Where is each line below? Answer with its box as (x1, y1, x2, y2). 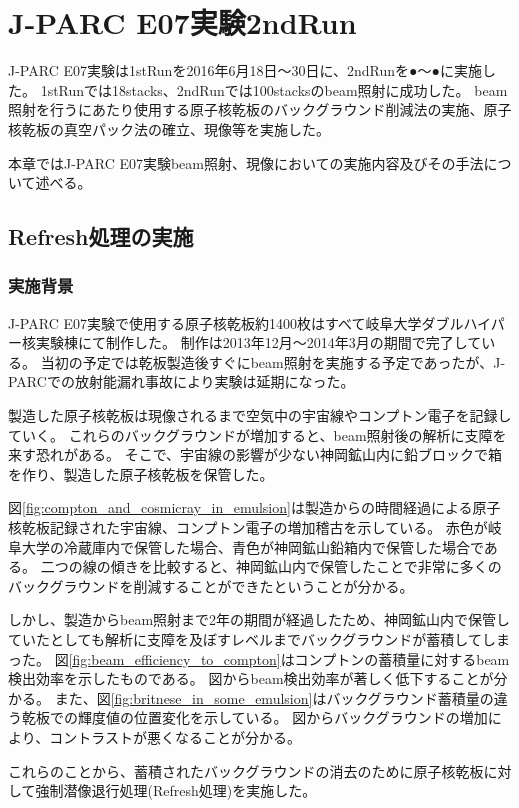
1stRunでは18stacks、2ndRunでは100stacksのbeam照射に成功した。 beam (40, 79, 508, 100)
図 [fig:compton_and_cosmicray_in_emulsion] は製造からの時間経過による (8, 497, 473, 518)
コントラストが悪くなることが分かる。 (49, 726, 301, 747)
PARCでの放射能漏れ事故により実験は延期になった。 (8, 371, 355, 392)
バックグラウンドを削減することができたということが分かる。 (8, 575, 414, 596)
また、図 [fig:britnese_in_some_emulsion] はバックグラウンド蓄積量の (54, 687, 494, 708)
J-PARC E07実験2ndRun (8, 2, 357, 43)
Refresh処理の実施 (8, 221, 194, 252)
